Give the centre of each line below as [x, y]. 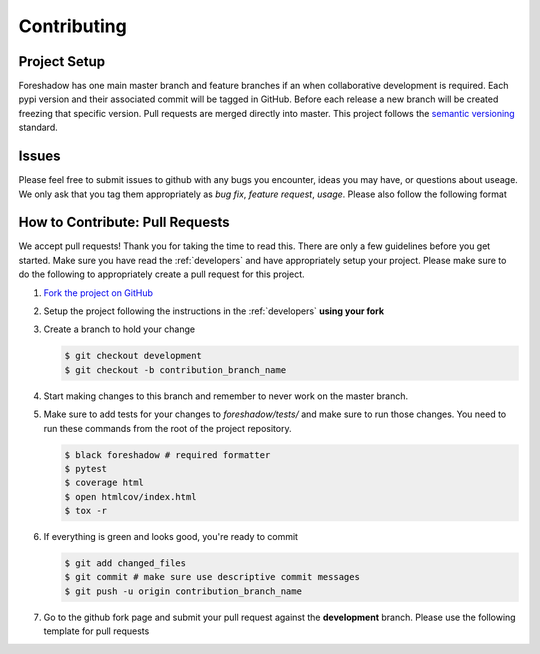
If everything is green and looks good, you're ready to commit [171, 537]
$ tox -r [86, 511]
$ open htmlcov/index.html [130, 496]
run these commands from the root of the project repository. [167, 428]
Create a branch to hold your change [119, 329]
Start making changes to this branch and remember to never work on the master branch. [226, 396]
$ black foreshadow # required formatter [167, 454]
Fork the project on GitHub [98, 292]
